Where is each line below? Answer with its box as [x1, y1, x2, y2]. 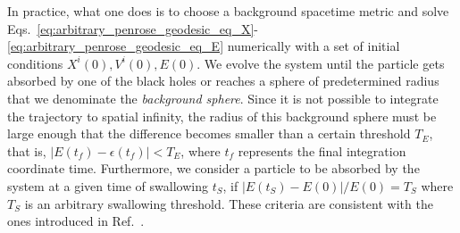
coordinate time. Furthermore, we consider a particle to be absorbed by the [7, 159, 420, 178]
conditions [7, 54, 63, 72]
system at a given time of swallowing [7, 176, 208, 195]
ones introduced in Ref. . [7, 212, 145, 230]
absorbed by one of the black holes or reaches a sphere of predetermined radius [7, 71, 439, 90]
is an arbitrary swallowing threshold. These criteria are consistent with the [24, 194, 433, 212]
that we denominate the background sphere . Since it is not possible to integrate [7, 88, 439, 107]
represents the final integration [238, 141, 406, 160]
